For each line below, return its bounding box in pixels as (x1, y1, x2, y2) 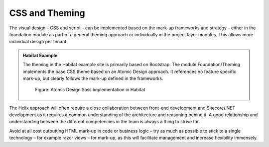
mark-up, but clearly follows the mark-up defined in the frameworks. (22, 75, 163, 81)
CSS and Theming (9, 7, 86, 18)
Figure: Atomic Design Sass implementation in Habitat (35, 87, 145, 93)
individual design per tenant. (9, 39, 68, 45)
